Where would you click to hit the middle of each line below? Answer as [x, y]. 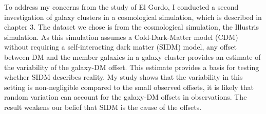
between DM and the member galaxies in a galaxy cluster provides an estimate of [132, 56]
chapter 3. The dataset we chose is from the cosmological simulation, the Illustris [132, 27]
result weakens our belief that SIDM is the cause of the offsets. [103, 107]
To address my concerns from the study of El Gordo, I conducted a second [121, 7]
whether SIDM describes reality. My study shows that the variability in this [123, 77]
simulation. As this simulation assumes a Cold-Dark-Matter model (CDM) [121, 37]
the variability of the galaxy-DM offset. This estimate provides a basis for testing [132, 67]
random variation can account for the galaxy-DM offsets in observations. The [126, 97]
